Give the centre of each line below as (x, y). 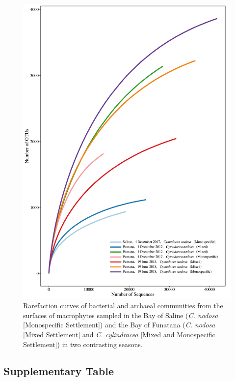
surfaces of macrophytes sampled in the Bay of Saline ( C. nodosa (121, 315)
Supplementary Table (59, 370)
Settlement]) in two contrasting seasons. (83, 344)
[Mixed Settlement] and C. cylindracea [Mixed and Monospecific (119, 335)
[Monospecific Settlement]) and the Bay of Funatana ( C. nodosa (119, 325)
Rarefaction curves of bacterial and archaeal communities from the (123, 306)
